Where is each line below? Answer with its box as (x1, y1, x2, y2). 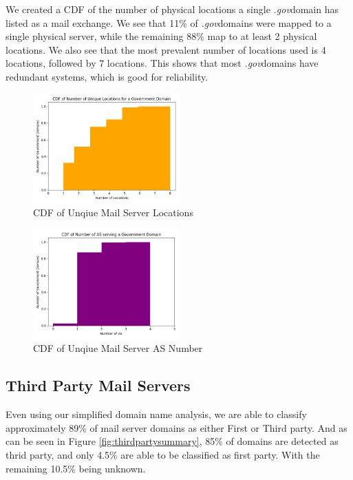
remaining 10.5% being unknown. (6, 461, 146, 475)
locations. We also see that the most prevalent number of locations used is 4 (6, 42, 326, 56)
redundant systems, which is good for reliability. (6, 69, 208, 83)
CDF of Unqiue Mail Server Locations (33, 205, 193, 220)
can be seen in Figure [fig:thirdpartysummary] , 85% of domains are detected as (6, 434, 339, 448)
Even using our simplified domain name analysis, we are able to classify (6, 407, 307, 421)
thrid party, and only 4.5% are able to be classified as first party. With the (6, 447, 320, 461)
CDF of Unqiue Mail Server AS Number (33, 341, 203, 355)
